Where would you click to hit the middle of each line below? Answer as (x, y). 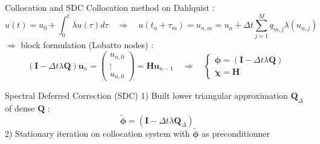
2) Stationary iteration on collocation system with (98, 133)
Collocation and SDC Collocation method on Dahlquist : (110, 7)
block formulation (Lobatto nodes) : (87, 45)
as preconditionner (236, 133)
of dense (20, 108)
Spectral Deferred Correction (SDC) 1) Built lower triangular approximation (146, 95)
